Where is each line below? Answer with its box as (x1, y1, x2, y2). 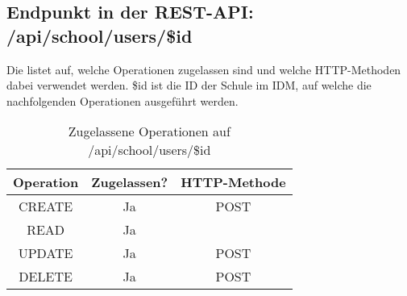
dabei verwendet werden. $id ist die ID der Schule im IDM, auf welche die (6, 77, 372, 94)
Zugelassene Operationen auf (68, 122, 230, 141)
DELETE (19, 267, 73, 286)
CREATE (18, 197, 73, 216)
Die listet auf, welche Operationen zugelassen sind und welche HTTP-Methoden (6, 60, 401, 77)
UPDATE (18, 244, 73, 263)
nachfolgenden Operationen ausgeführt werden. (6, 92, 239, 109)
